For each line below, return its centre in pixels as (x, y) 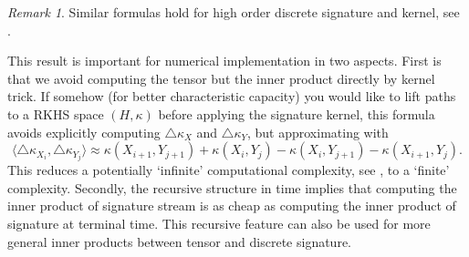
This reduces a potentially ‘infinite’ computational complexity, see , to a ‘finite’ (229, 170)
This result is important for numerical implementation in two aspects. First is (224, 61)
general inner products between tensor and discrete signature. (179, 241)
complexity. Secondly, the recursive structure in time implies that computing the (232, 187)
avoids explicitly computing (84, 132)
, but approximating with (318, 132)
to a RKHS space (56, 113)
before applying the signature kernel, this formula (297, 113)
